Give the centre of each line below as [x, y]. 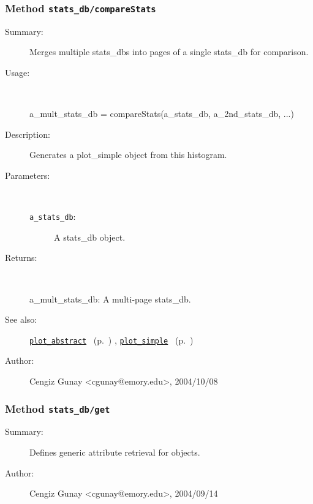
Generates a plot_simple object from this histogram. [128, 155]
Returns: [21, 258]
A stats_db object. [90, 237]
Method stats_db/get [58, 408]
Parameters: [28, 175]
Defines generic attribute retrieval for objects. [115, 452]
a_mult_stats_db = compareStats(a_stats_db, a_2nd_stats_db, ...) [162, 114]
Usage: [17, 72]
